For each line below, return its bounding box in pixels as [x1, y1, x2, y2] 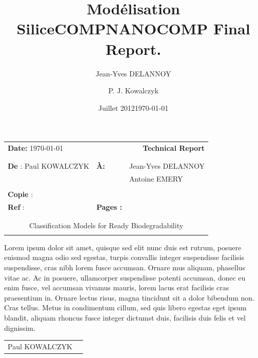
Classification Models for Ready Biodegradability [29, 220, 184, 230]
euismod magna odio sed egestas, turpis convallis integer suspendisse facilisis [4, 252, 245, 263]
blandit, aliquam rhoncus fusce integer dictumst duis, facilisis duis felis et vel [4, 312, 246, 323]
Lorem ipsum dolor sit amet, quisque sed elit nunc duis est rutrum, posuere [4, 242, 242, 252]
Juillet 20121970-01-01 [98, 102, 169, 113]
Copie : [8, 189, 33, 200]
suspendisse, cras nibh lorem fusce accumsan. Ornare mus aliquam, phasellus [4, 262, 245, 273]
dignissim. [4, 322, 35, 333]
